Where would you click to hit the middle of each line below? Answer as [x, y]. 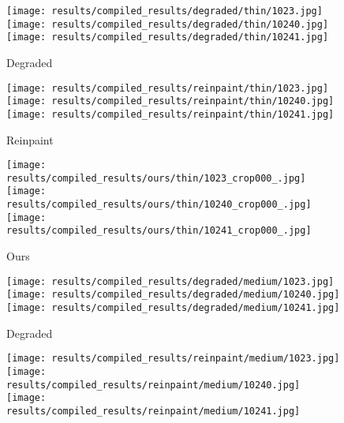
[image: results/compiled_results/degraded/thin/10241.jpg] [168, 37]
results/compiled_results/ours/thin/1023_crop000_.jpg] [156, 178]
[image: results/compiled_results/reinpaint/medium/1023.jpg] [173, 359]
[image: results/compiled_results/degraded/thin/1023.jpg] [165, 11]
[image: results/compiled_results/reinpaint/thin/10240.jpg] [170, 101]
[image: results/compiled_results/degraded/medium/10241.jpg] [173, 307]
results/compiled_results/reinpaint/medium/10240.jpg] [153, 385]
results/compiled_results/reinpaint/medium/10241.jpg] [153, 411]
